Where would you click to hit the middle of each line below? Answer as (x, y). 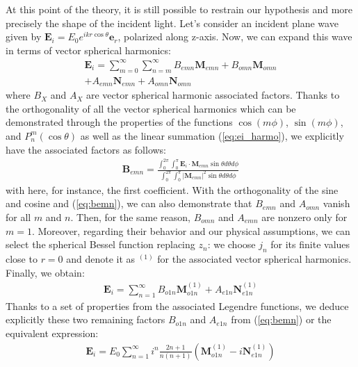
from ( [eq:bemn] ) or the (281, 319)
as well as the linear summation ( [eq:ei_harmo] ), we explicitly (212, 135)
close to (22, 259)
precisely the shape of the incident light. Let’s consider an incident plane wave (172, 23)
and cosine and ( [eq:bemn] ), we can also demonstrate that (129, 203)
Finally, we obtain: (45, 272)
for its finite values (310, 244)
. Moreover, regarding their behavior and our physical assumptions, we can (191, 230)
